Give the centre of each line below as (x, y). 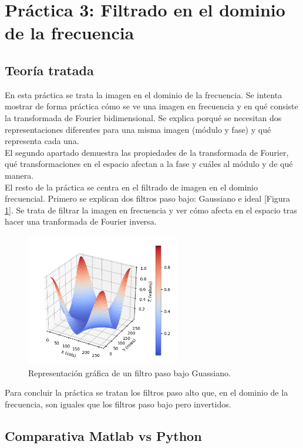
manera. (19, 175)
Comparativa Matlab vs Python (103, 435)
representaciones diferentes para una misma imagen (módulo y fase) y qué (138, 129)
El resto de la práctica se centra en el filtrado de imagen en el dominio (131, 187)
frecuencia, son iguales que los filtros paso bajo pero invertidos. (118, 404)
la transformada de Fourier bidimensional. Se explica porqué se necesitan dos (143, 117)
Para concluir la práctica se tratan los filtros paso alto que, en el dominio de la (147, 392)
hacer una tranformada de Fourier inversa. (81, 221)
